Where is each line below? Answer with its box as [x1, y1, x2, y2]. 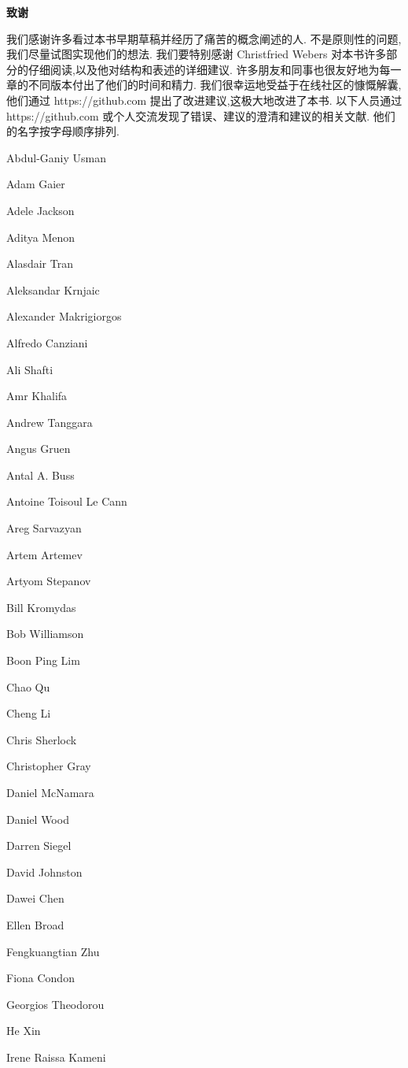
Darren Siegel [6, 837, 72, 854]
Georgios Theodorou [6, 996, 105, 1012]
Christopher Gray [6, 758, 91, 774]
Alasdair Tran [6, 255, 73, 272]
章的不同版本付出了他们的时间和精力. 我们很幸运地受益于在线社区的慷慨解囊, [6, 76, 402, 93]
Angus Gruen [6, 440, 71, 457]
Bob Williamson [6, 625, 84, 642]
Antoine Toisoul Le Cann [6, 493, 127, 510]
